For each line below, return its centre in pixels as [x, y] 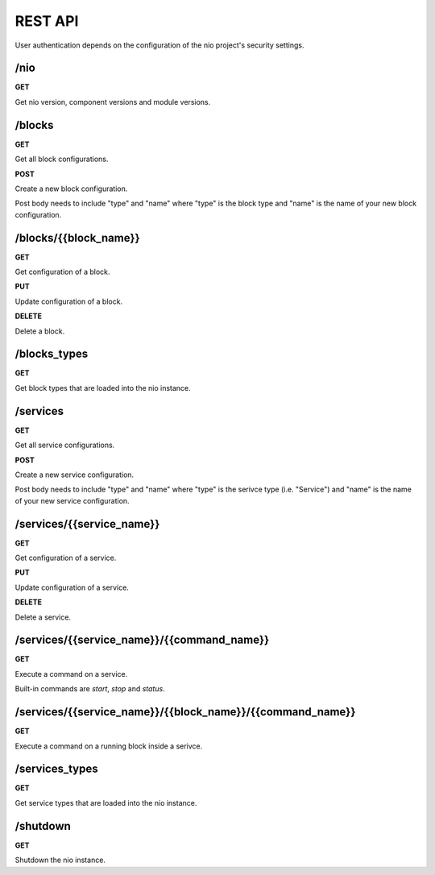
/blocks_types [52, 354]
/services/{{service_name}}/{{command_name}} [142, 640]
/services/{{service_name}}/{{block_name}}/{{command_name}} [185, 712]
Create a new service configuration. [75, 475]
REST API [47, 21]
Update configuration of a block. [69, 301]
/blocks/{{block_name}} [77, 238]
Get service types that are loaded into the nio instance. [106, 802]
